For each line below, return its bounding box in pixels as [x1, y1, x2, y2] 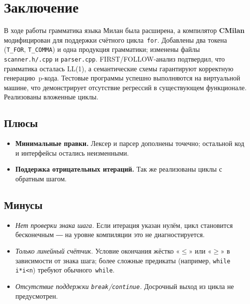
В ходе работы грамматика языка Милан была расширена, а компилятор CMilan [4, 25, 245, 35]
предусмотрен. [15, 290, 58, 301]
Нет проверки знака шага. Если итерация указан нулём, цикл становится [15, 220, 233, 230]
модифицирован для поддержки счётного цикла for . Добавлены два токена [4, 34, 227, 45]
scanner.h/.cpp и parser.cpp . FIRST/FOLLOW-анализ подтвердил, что [4, 54, 225, 64]
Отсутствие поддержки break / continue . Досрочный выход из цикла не [15, 281, 234, 291]
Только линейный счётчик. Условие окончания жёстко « [15, 246, 180, 256]
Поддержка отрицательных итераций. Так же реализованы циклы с [15, 164, 222, 174]
